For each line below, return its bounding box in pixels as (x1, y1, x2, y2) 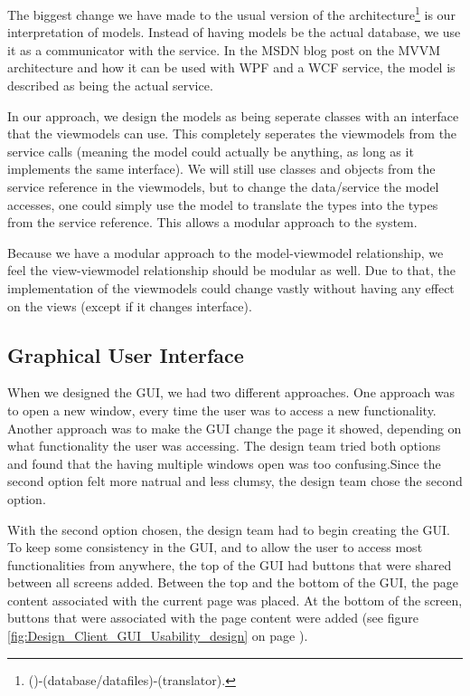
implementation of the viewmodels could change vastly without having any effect (7, 278, 455, 297)
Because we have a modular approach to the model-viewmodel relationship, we (7, 243, 444, 262)
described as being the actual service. (7, 76, 213, 95)
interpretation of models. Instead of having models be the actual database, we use (7, 23, 461, 42)
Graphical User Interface (7, 340, 244, 368)
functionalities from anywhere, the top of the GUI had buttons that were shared (7, 555, 452, 574)
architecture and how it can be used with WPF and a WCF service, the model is (7, 58, 456, 77)
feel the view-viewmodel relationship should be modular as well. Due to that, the (7, 261, 456, 280)
